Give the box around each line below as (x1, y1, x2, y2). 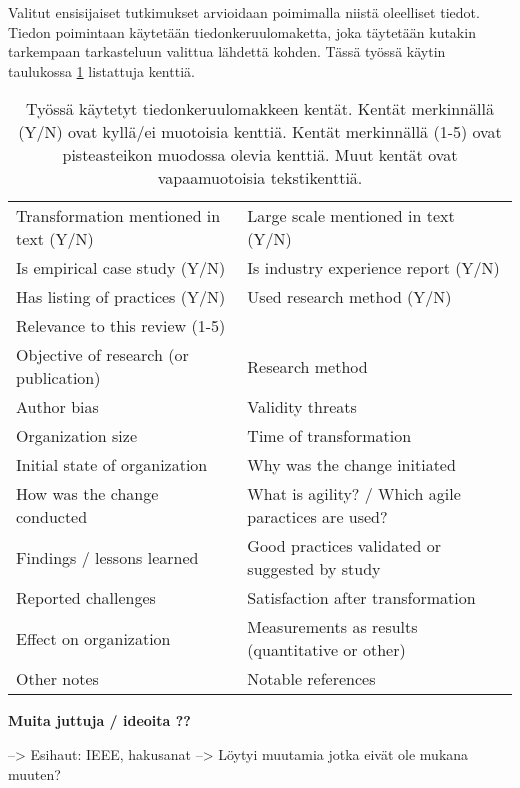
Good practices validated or (247, 534, 441, 558)
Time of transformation (247, 424, 412, 448)
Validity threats (247, 395, 357, 419)
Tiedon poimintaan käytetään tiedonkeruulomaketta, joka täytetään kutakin (8, 21, 476, 42)
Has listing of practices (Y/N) (16, 285, 226, 309)
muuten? (8, 763, 61, 784)
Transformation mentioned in (16, 204, 221, 228)
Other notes (16, 667, 99, 691)
